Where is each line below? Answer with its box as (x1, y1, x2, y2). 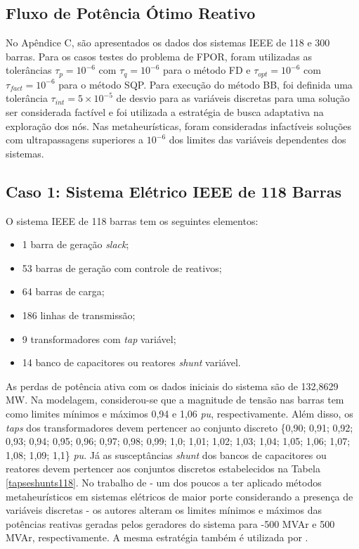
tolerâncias (6, 63, 52, 77)
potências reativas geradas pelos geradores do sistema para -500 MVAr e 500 (6, 516, 335, 531)
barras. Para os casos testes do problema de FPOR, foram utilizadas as (6, 49, 312, 63)
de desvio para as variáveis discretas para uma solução (116, 91, 350, 105)
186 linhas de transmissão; (22, 307, 136, 322)
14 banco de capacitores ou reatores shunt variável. (22, 355, 241, 370)
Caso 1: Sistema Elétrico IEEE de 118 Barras (6, 180, 341, 202)
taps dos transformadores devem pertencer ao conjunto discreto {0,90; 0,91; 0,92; (6, 420, 353, 434)
